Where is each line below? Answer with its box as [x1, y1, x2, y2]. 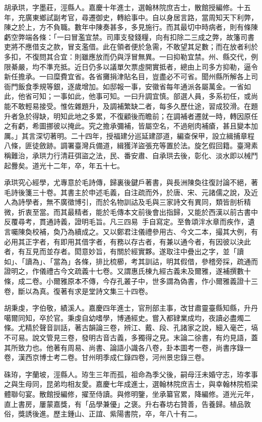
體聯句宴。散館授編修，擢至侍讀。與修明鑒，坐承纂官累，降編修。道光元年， [4, 388, 258, 399]
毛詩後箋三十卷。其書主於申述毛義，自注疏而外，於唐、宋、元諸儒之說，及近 [4, 187, 258, 197]
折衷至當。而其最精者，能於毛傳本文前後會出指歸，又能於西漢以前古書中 [18, 206, 258, 217]
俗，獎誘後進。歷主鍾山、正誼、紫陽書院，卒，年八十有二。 [4, 408, 202, 419]
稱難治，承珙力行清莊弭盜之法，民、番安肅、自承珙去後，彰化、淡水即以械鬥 [4, 150, 258, 160]
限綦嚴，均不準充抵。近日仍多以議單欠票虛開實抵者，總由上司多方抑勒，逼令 [4, 61, 258, 72]
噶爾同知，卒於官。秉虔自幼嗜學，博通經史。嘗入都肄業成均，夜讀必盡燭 [4, 312, 244, 323]
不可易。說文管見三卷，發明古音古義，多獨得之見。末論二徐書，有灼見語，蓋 [4, 332, 258, 342]
